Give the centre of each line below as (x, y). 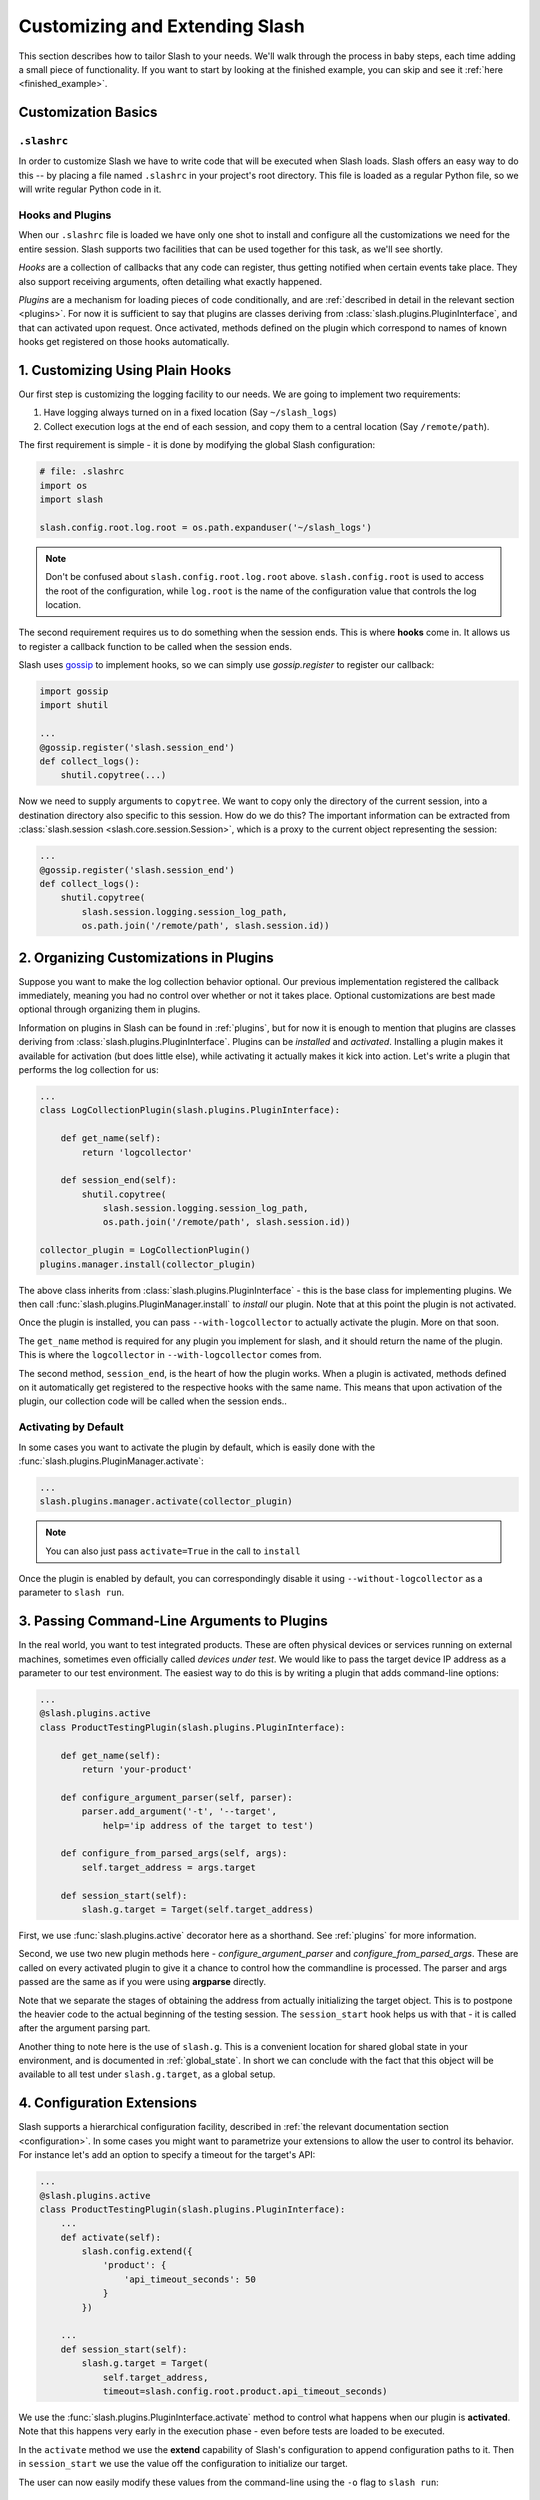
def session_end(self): (118, 1180)
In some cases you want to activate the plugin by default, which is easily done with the (196, 1447)
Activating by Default (71, 1427)
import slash (71, 499)
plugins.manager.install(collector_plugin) (148, 1264)
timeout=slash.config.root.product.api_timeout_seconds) (245, 2391)
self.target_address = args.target (169, 1867)
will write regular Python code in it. (90, 189)
